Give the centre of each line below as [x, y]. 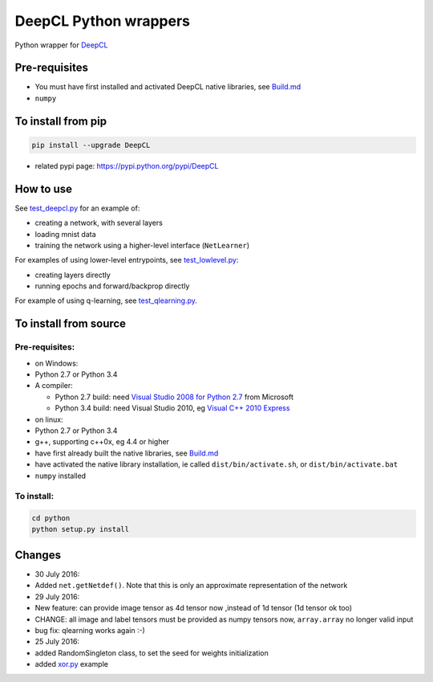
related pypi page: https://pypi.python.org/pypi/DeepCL [127, 165]
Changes [38, 555]
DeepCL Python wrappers [103, 21]
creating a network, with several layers [99, 223]
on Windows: [57, 363]
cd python [51, 519]
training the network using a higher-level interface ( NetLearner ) [142, 245]
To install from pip [61, 121]
